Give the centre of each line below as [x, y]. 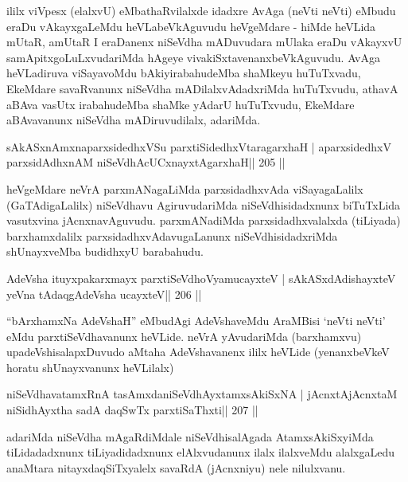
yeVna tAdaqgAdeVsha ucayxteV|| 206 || [104, 294]
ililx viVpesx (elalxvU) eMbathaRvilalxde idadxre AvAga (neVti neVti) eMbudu [201, 10]
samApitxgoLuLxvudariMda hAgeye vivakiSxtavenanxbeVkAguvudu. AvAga [193, 57]
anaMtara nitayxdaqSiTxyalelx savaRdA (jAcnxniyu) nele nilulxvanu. [176, 467]
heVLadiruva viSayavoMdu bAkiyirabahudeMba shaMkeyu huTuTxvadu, [184, 73]
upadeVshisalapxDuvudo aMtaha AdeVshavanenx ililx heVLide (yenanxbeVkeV [198, 352]
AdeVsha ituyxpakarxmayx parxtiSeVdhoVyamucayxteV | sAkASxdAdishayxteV [201, 278]
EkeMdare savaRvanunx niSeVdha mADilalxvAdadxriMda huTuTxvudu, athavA [202, 88]
